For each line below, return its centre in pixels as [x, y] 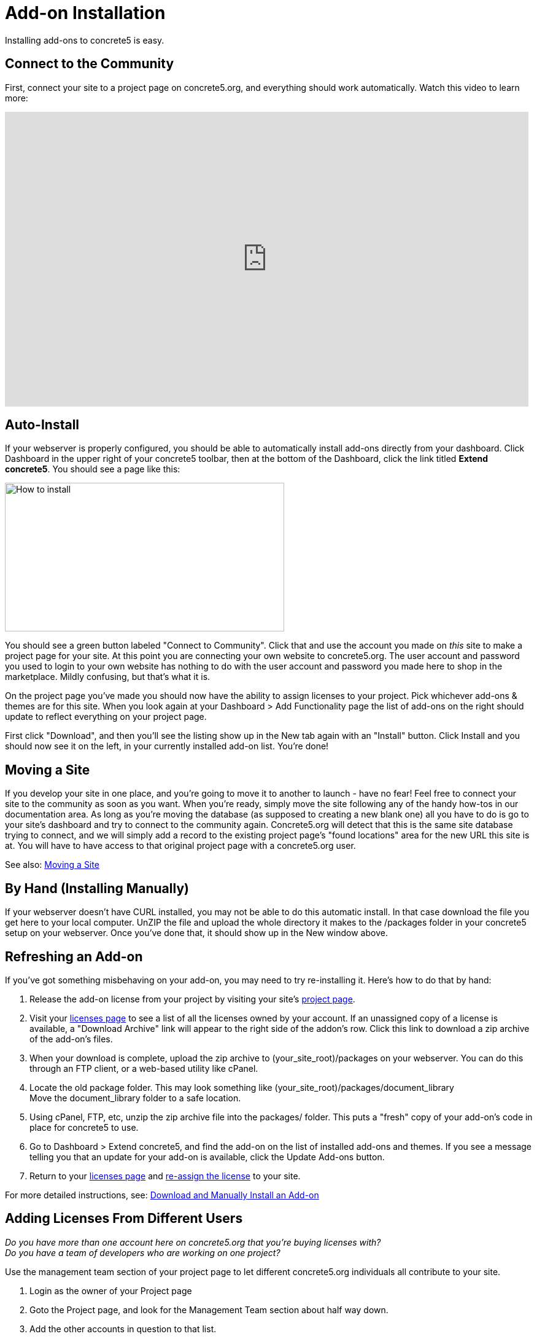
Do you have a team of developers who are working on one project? [143, 1252]
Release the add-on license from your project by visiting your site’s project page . [192, 999]
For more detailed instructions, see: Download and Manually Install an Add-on [162, 1195]
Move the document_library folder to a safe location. [135, 1098]
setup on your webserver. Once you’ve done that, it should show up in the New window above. [196, 933]
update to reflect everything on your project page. [106, 717]
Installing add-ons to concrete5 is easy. [85, 40]
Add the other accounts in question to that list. [123, 1329]
